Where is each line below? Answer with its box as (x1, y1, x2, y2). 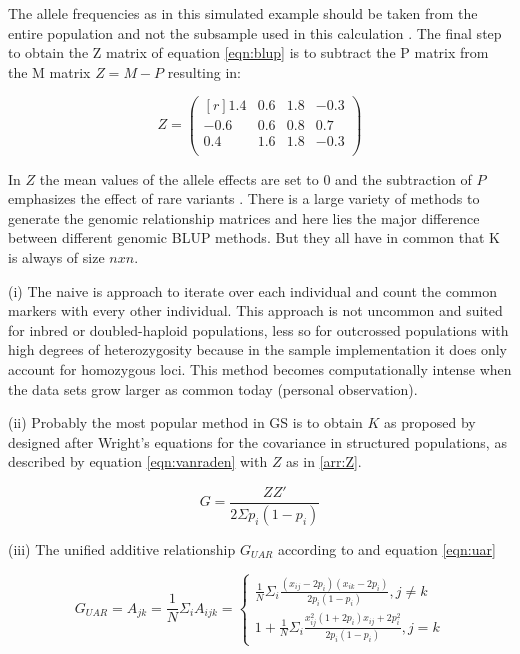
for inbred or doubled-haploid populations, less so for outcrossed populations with (8, 319, 509, 340)
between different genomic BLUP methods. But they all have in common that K (8, 227, 501, 248)
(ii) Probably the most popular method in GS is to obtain (8, 412, 363, 433)
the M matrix (8, 61, 91, 82)
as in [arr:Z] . (286, 451, 362, 472)
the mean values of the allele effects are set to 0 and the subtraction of (39, 168, 472, 189)
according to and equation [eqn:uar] (277, 538, 496, 559)
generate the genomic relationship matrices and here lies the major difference (8, 207, 480, 228)
